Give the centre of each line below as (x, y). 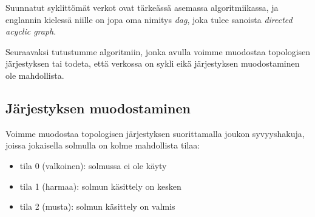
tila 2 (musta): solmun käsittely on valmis (97, 206)
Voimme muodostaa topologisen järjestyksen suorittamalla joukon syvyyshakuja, (155, 133)
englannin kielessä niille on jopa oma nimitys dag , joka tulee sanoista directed (149, 19)
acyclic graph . (31, 31)
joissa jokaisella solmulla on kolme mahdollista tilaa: (103, 145)
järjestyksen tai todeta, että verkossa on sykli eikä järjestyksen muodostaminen (153, 63)
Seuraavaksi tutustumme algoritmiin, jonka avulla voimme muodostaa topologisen (158, 51)
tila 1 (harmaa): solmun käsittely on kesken (100, 186)
